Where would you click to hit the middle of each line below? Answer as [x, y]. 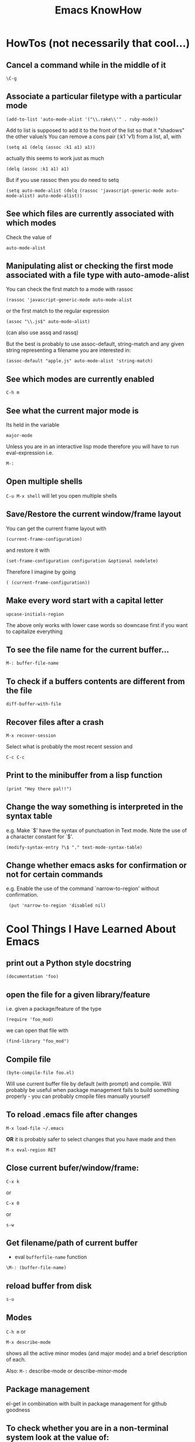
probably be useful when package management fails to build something [93, 1090]
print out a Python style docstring [69, 963]
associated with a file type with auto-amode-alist [98, 275]
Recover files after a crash [55, 722]
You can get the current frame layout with [56, 528]
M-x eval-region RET [31, 1150]
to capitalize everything [34, 631]
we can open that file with [37, 1031]
